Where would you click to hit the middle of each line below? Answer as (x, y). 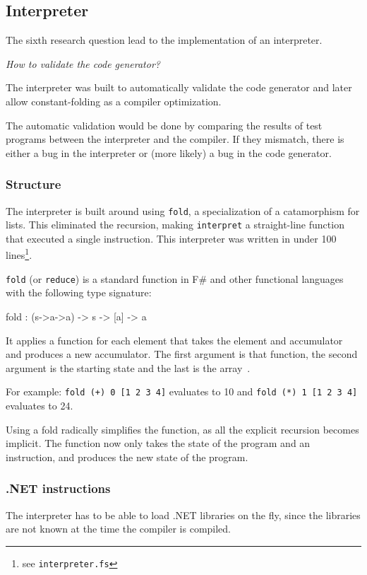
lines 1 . (19, 254)
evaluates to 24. (40, 406)
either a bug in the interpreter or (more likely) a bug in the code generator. (169, 152)
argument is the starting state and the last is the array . (128, 367)
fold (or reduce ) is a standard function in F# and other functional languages (175, 278)
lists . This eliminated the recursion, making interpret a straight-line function (175, 225)
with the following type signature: (79, 292)
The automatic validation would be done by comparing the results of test (164, 125)
